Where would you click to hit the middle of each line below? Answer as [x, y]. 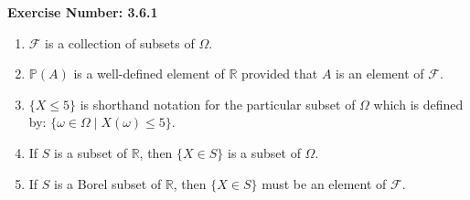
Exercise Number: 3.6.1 [83, 12]
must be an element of [324, 183]
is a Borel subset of [108, 183]
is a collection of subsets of [120, 42]
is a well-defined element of [149, 74]
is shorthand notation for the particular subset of [218, 104]
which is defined [418, 104]
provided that [279, 74]
